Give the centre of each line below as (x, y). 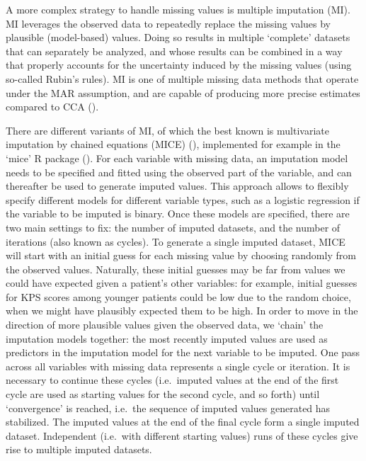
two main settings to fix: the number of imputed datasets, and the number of (173, 227)
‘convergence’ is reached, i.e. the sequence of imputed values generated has (168, 408)
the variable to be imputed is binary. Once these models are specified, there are (178, 214)
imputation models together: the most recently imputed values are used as (167, 338)
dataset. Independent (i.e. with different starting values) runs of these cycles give (182, 435)
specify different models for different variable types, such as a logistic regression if (183, 199)
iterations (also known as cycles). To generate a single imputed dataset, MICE (176, 241)
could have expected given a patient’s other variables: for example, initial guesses (182, 283)
